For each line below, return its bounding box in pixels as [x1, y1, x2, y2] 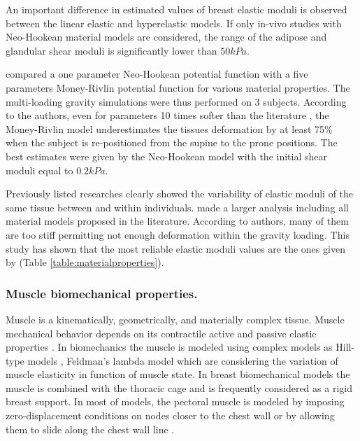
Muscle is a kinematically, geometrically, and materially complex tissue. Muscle [6, 311, 345, 326]
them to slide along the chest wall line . [6, 421, 175, 436]
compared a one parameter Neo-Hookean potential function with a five [6, 66, 308, 81]
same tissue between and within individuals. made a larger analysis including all [6, 199, 349, 214]
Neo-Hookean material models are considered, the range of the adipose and [6, 29, 327, 44]
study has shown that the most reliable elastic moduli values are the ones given [6, 241, 345, 255]
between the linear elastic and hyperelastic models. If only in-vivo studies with [6, 15, 342, 30]
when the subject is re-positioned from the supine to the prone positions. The [6, 135, 338, 150]
